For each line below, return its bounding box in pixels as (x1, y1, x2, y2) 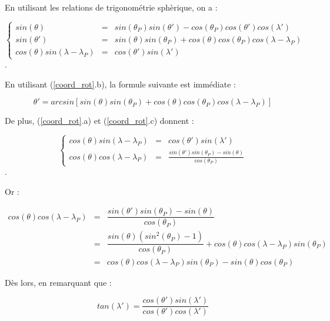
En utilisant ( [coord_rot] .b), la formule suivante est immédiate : (5, 77, 236, 90)
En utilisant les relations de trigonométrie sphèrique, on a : (5, 1, 218, 13)
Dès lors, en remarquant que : (5, 276, 112, 288)
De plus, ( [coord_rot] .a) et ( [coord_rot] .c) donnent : (5, 114, 194, 127)
